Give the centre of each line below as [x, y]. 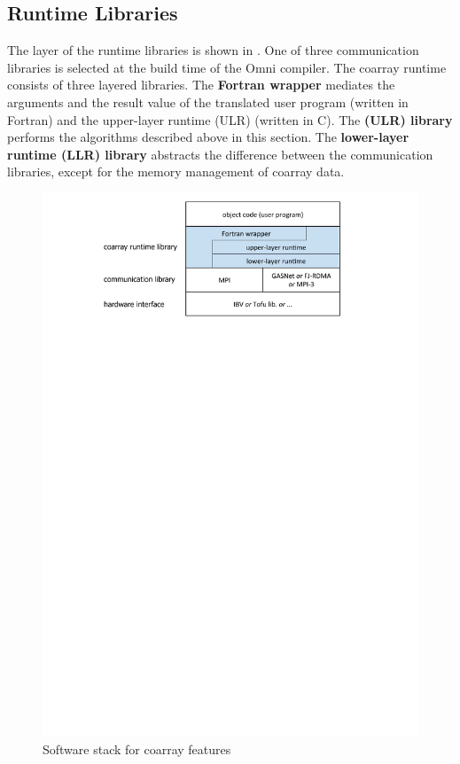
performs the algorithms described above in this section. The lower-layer [208, 137]
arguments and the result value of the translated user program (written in [208, 101]
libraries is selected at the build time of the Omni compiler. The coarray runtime [227, 67]
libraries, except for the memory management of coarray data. [176, 172]
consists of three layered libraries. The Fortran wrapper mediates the [201, 85]
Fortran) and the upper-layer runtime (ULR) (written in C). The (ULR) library [230, 119]
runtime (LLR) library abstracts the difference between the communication [220, 154]
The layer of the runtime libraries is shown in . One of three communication [213, 50]
